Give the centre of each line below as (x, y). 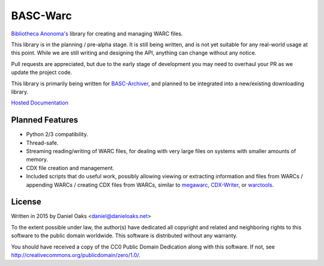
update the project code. (42, 73)
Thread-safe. (42, 143)
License (26, 202)
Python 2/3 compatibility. (57, 135)
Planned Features (45, 120)
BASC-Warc (41, 16)
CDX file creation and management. (70, 168)
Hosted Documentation (40, 103)
